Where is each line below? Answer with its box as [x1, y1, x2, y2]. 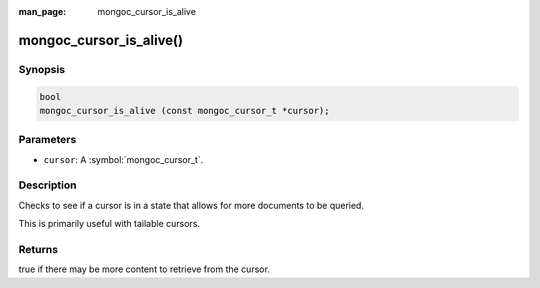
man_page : [18, 6, 67, 17]
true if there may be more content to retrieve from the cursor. [18, 263, 270, 275]
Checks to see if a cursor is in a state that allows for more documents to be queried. [18, 199, 365, 211]
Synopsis [18, 62, 65, 76]
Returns [18, 242, 59, 256]
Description [18, 178, 77, 192]
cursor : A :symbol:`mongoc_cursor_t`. [43, 153, 204, 165]
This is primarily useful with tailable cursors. [18, 218, 200, 230]
